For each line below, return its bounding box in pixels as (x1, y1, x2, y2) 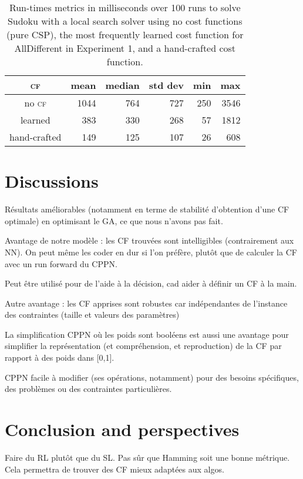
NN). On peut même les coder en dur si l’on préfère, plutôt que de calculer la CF (5, 245, 297, 258)
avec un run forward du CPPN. (5, 257, 117, 270)
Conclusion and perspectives (5, 417, 240, 441)
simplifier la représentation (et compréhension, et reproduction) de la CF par (5, 340, 282, 352)
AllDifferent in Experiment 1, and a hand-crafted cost (14, 41, 236, 55)
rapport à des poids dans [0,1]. (5, 351, 115, 364)
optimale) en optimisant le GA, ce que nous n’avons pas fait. (5, 214, 223, 227)
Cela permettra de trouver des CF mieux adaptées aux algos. (5, 463, 224, 475)
